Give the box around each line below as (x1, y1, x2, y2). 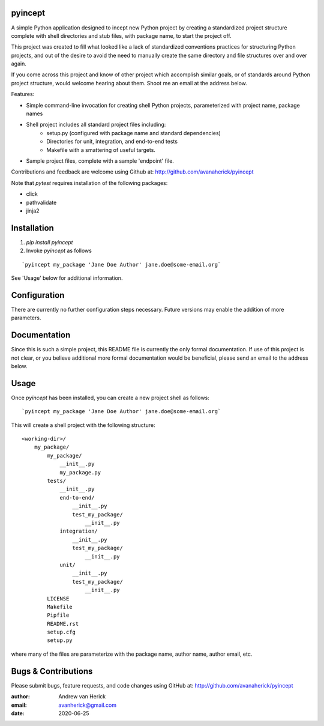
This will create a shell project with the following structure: (11, 421, 155, 429)
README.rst (47, 620, 79, 627)
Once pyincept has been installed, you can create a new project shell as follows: (11, 394, 210, 401)
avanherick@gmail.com (58, 701, 117, 709)
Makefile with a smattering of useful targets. (46, 146, 156, 153)
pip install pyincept (26, 238, 73, 246)
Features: (11, 91, 35, 98)
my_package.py (59, 469, 101, 476)
